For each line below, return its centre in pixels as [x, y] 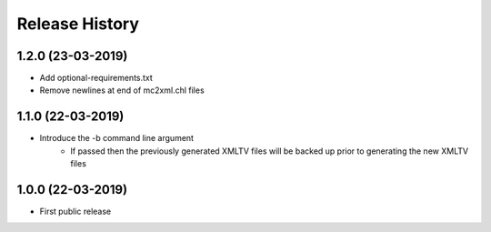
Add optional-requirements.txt [96, 78]
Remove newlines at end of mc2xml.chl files [122, 90]
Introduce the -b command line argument [117, 138]
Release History [78, 24]
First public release [75, 212]
